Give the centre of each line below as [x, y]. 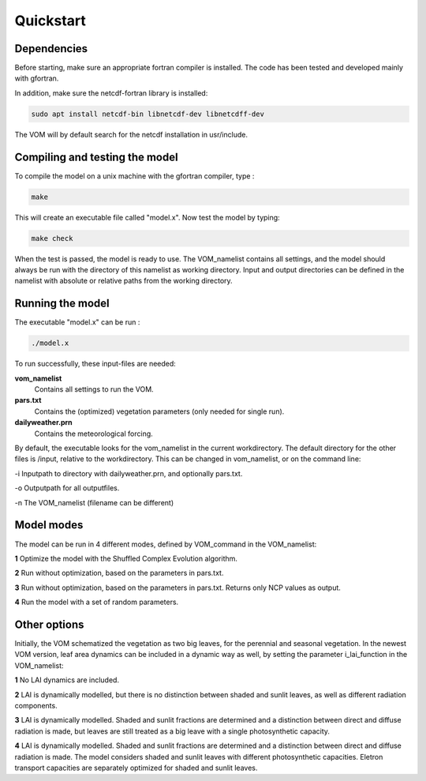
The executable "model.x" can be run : [77, 322]
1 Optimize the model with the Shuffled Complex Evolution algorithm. [126, 558]
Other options [49, 624]
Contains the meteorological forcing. [93, 434]
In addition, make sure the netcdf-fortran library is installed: [111, 93]
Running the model [62, 304]
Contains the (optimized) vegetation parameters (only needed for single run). [159, 411]
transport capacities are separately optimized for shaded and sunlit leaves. [136, 768]
